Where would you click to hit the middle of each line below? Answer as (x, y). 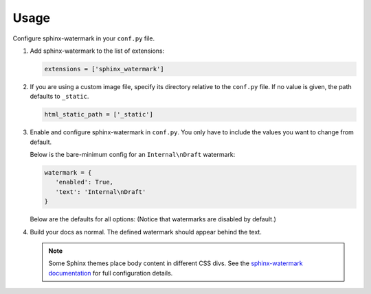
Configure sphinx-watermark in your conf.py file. (83, 38)
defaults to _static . (59, 97)
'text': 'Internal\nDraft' (101, 192)
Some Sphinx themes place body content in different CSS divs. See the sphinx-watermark (176, 263)
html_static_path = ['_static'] (99, 114)
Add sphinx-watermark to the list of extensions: (97, 51)
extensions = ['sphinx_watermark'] (104, 69)
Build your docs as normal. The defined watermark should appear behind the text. (146, 232)
